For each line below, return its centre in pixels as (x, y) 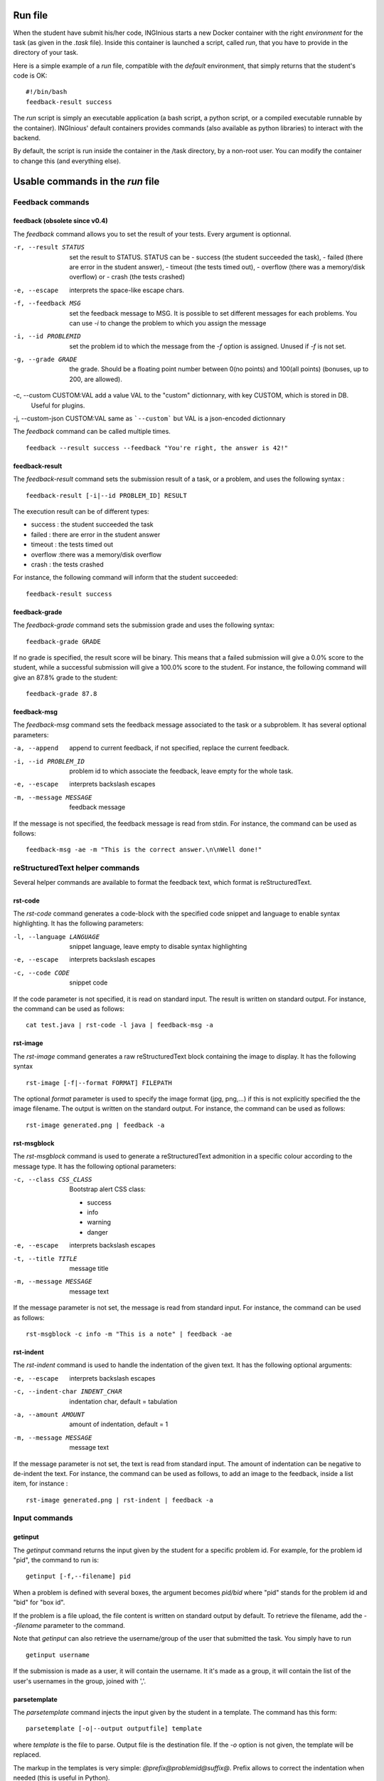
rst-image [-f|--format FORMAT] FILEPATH (99, 1082)
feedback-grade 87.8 (62, 694)
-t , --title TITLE (45, 1258)
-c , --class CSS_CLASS (53, 1179)
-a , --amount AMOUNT (49, 1414)
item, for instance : (41, 1484)
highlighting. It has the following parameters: (79, 923)
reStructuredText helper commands (76, 868)
